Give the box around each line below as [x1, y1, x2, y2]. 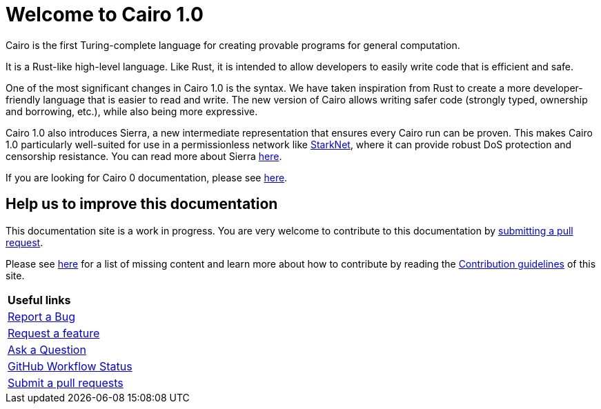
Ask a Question [8, 342, 86, 357]
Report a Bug [8, 309, 76, 323]
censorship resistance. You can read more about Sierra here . [6, 150, 282, 162]
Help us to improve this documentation [6, 195, 278, 213]
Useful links [8, 292, 71, 307]
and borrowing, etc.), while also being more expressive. [6, 105, 258, 117]
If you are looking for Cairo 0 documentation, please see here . [6, 171, 288, 183]
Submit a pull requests [8, 375, 124, 390]
